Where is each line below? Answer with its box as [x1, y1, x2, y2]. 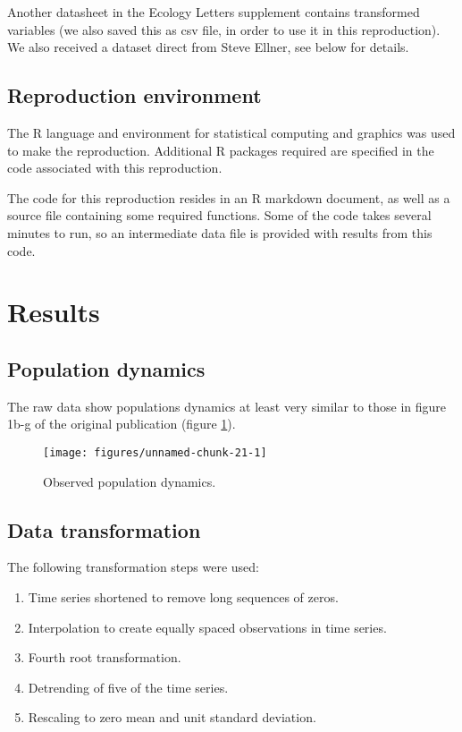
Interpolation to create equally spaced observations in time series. [28, 617, 387, 636]
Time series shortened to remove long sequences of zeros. [28, 587, 339, 606]
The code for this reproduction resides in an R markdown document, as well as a [7, 188, 450, 207]
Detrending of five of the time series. [28, 677, 229, 696]
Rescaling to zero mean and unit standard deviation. [28, 708, 316, 727]
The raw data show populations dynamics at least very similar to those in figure [7, 396, 446, 415]
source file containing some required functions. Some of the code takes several [7, 206, 432, 225]
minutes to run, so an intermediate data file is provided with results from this [7, 223, 433, 242]
